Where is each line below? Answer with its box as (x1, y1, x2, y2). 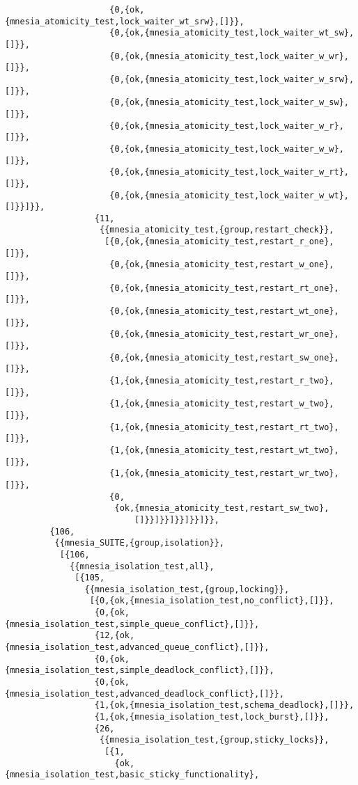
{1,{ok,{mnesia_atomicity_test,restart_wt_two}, (109, 445, 339, 455)
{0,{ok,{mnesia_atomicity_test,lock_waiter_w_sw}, (109, 97, 349, 108)
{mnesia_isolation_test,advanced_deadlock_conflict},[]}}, (5, 688, 284, 699)
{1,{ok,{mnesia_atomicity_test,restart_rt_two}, (109, 422, 339, 432)
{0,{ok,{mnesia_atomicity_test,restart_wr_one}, (109, 329, 339, 340)
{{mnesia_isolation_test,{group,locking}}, (84, 584, 290, 594)
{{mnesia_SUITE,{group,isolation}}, (54, 538, 224, 548)
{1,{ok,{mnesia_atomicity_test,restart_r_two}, (109, 376, 334, 386)
